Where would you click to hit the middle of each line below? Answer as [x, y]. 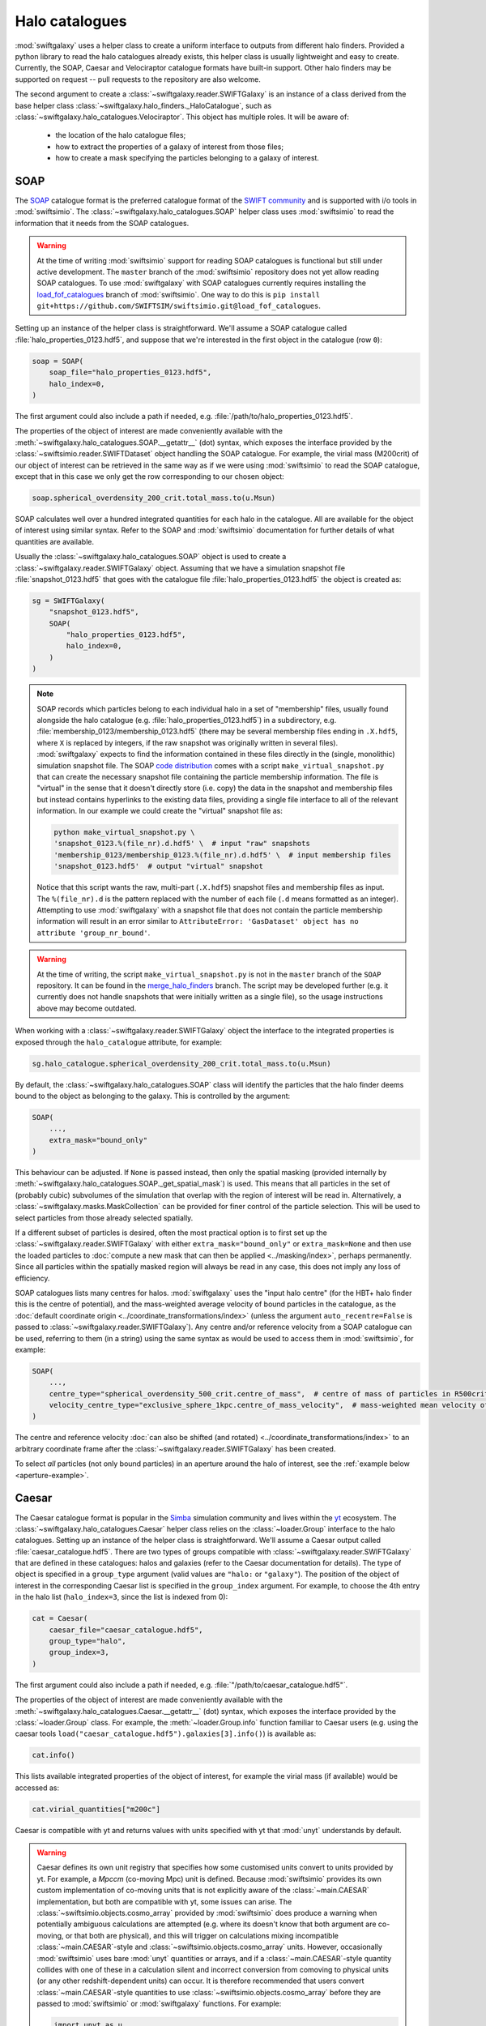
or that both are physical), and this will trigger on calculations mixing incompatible [202, 1935]
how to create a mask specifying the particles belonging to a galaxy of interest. [188, 158]
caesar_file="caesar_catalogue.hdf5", [126, 1630]
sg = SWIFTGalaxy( [68, 601]
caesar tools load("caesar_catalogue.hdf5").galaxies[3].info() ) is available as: [166, 1733]
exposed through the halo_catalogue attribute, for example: [119, 1042]
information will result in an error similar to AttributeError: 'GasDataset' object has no [198, 921]
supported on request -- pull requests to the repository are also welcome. [138, 79]
